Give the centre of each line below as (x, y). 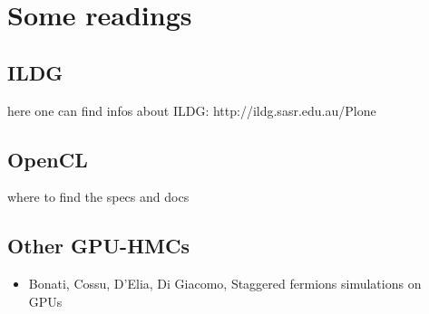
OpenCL (48, 159)
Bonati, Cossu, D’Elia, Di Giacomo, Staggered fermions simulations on (225, 284)
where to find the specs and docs (98, 197)
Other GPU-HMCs (98, 246)
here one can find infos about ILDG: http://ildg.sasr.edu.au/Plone (192, 110)
